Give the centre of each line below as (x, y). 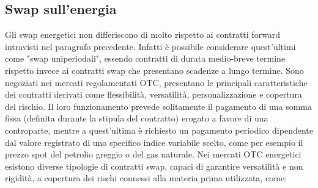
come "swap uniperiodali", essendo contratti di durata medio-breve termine (145, 58)
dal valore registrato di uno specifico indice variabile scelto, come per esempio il (154, 142)
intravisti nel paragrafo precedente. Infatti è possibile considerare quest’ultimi (150, 46)
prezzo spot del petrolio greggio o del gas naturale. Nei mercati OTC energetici (153, 154)
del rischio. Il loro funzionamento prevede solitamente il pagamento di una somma (158, 106)
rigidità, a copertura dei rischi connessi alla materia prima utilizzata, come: (146, 178)
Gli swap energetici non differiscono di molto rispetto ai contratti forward (143, 34)
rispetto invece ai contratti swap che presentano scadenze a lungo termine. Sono (154, 70)
